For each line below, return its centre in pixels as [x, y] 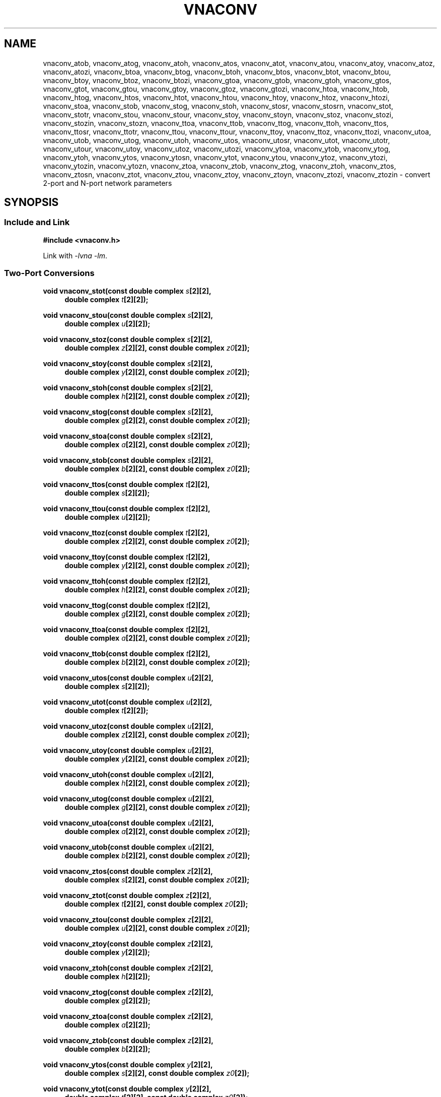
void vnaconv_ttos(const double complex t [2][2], [126, 484]
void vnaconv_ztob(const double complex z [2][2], [128, 1040]
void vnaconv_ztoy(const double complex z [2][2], [128, 943]
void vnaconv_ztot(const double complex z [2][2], [127, 895]
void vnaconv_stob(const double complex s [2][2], [128, 460]
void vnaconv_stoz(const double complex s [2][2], [128, 339]
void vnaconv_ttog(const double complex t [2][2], [127, 605]
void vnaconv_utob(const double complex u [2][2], [129, 847]
